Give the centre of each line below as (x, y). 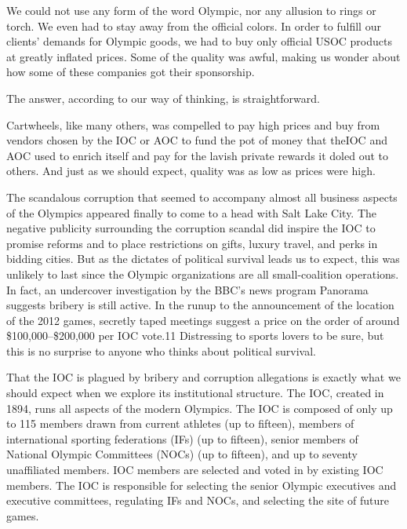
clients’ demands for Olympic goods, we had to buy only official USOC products (199, 41)
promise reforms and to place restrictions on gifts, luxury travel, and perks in (192, 243)
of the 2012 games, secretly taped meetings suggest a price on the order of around (203, 320)
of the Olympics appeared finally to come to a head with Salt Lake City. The (192, 212)
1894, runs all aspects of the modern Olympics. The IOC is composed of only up (200, 408)
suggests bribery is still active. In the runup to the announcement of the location (200, 305)
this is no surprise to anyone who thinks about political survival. (161, 350)
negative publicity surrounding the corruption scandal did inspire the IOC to (191, 228)
